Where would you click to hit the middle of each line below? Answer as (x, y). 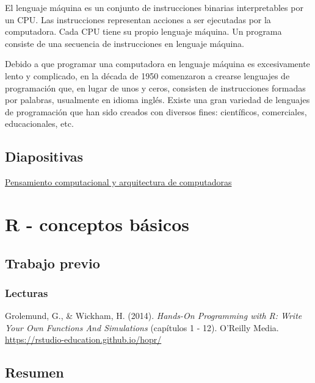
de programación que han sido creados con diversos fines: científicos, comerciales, (156, 111)
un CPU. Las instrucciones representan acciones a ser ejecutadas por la (138, 19)
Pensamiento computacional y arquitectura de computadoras (118, 182)
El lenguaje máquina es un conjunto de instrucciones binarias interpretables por (154, 7)
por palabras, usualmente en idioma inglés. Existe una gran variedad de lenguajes (157, 100)
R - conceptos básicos (97, 224)
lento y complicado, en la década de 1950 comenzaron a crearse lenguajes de (147, 75)
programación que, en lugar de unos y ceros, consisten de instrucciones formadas (155, 88)
